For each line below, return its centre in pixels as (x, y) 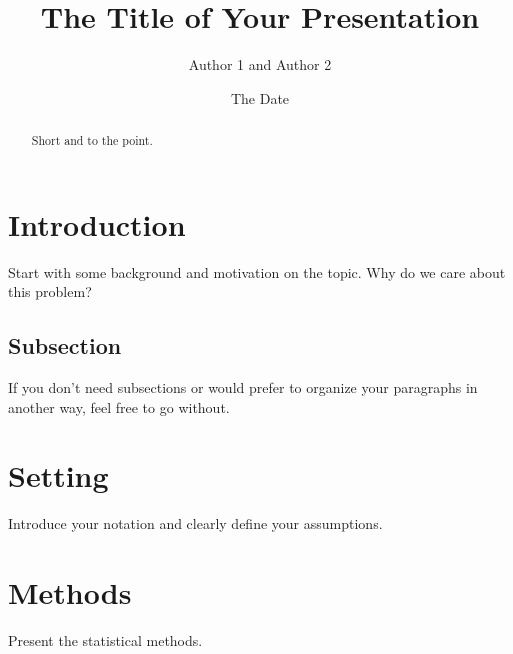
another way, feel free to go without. (119, 406)
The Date (260, 97)
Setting (58, 475)
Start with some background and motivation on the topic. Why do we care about (257, 271)
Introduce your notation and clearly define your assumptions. (195, 523)
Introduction (97, 223)
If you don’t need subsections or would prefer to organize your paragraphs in (243, 387)
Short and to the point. (92, 140)
